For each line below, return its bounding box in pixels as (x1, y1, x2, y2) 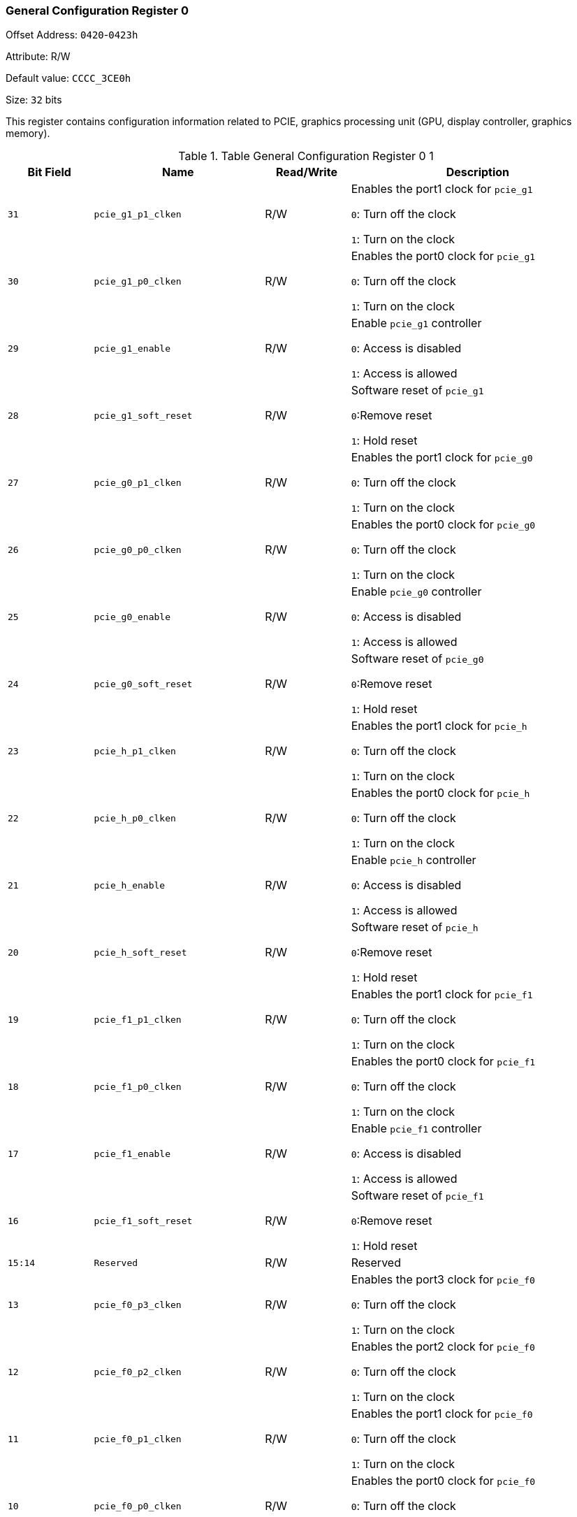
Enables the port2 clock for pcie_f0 (351, 1339, 535, 1354)
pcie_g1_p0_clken (94, 275, 182, 287)
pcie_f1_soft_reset (94, 1215, 193, 1226)
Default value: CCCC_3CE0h (6, 72, 131, 85)
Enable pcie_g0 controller (351, 584, 482, 599)
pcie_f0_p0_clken (94, 1500, 182, 1511)
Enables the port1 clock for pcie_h (351, 719, 527, 733)
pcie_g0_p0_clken (94, 544, 182, 555)
